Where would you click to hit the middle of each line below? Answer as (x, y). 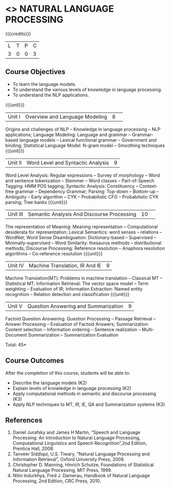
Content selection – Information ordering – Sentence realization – (73, 329)
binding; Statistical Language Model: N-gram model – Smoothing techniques (85, 145)
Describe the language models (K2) (50, 383)
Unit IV (16, 266)
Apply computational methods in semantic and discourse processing (84, 394)
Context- (149, 186)
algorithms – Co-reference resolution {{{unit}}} (54, 253)
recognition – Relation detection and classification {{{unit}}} (67, 294)
